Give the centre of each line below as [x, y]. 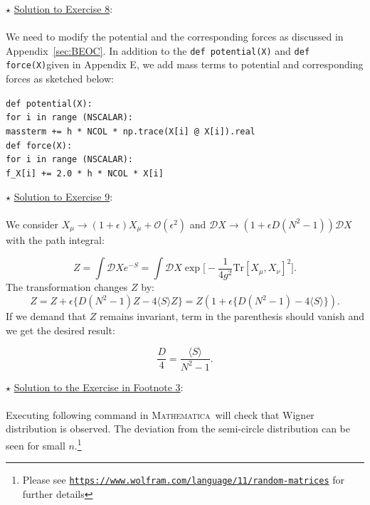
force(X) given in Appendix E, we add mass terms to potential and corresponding [185, 64]
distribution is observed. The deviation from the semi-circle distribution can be [178, 429]
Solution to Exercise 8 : [63, 9]
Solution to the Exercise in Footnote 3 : [99, 387]
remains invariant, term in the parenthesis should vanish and [232, 316]
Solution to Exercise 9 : [63, 196]
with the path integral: [55, 239]
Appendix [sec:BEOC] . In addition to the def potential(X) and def [158, 50]
